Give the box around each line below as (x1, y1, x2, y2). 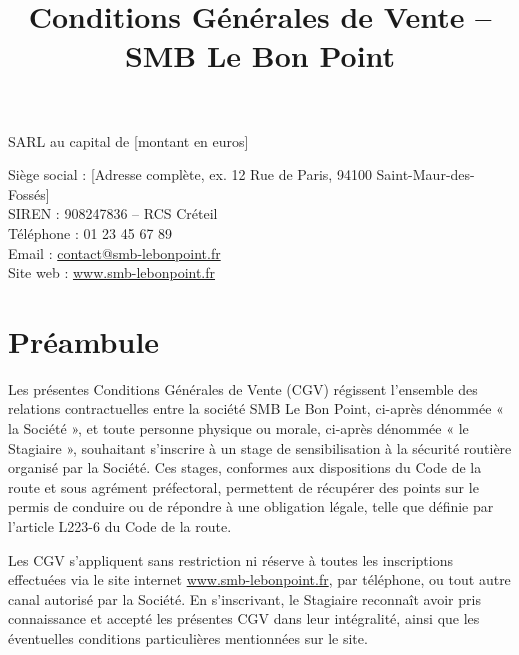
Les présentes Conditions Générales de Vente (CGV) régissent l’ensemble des (8, 378, 478, 399)
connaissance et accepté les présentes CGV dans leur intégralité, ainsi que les (8, 608, 480, 629)
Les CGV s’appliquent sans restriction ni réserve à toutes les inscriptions (8, 549, 453, 570)
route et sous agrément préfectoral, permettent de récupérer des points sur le (8, 476, 479, 497)
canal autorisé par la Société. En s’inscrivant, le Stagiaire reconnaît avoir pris (8, 588, 481, 609)
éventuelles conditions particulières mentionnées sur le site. (8, 627, 368, 648)
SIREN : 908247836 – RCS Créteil (8, 203, 218, 224)
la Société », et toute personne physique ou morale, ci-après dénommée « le (8, 418, 469, 439)
